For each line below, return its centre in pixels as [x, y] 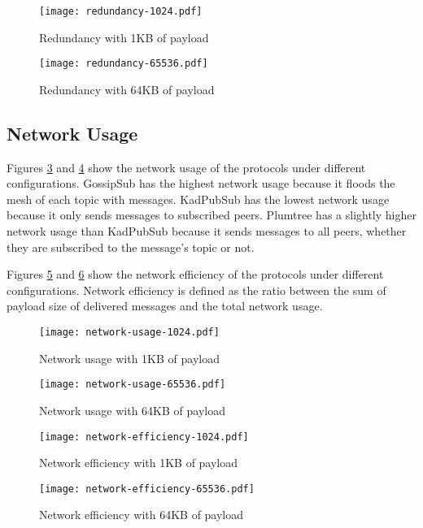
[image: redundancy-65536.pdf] [124, 64]
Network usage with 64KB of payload [132, 410]
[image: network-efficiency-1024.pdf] [144, 437]
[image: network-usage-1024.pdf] [129, 333]
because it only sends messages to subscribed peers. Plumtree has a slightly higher [211, 215]
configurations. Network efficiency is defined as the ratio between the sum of [196, 290]
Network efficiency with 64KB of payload [142, 515]
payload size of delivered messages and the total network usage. [165, 306]
